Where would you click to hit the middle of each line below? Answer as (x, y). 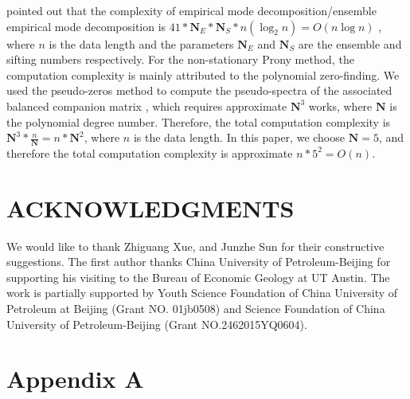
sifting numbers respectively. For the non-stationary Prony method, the (180, 59)
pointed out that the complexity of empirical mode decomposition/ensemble (191, 10)
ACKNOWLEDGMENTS (150, 207)
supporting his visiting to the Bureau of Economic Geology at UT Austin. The (198, 277)
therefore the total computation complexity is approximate (150, 153)
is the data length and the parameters (141, 43)
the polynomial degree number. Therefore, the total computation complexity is (199, 121)
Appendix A (75, 379)
